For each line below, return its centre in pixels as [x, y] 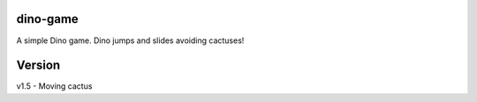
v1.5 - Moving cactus [54, 86]
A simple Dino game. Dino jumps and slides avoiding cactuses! [130, 40]
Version [38, 66]
